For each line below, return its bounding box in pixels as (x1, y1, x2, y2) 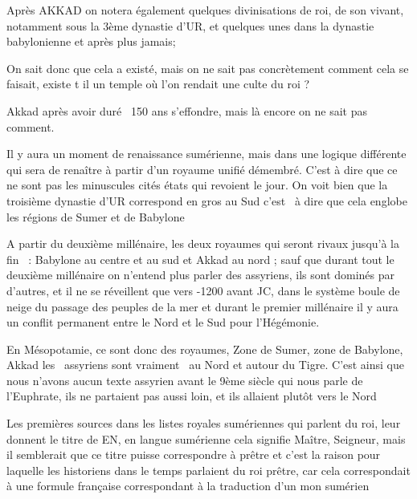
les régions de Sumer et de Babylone (6, 208, 185, 225)
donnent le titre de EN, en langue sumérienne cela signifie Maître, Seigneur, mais (6, 430, 406, 447)
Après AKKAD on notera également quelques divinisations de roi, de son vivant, (6, 2, 404, 18)
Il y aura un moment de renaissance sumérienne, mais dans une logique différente (6, 145, 407, 162)
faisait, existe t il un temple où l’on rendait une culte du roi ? (6, 75, 310, 92)
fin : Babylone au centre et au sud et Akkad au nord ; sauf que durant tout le (6, 250, 395, 267)
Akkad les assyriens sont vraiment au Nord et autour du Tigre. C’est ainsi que (6, 356, 404, 373)
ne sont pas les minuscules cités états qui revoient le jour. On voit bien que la (6, 176, 388, 193)
